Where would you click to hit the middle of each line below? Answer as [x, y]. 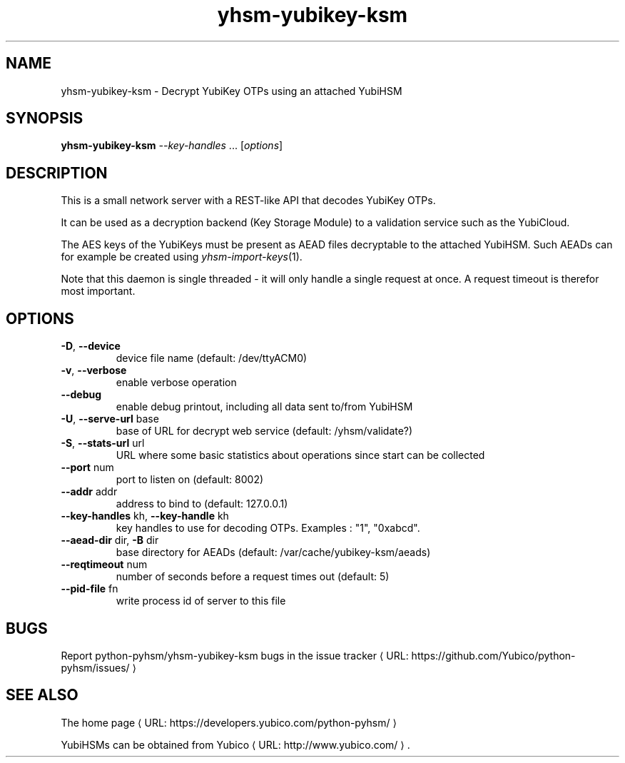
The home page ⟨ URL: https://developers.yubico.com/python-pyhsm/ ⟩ [229, 722]
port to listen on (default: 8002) [190, 480]
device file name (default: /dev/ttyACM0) [212, 358]
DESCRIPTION [57, 173]
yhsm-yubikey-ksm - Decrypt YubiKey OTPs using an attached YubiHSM [232, 91]
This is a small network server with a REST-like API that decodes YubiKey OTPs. [248, 201]
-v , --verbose [94, 370]
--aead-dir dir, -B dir [110, 540]
